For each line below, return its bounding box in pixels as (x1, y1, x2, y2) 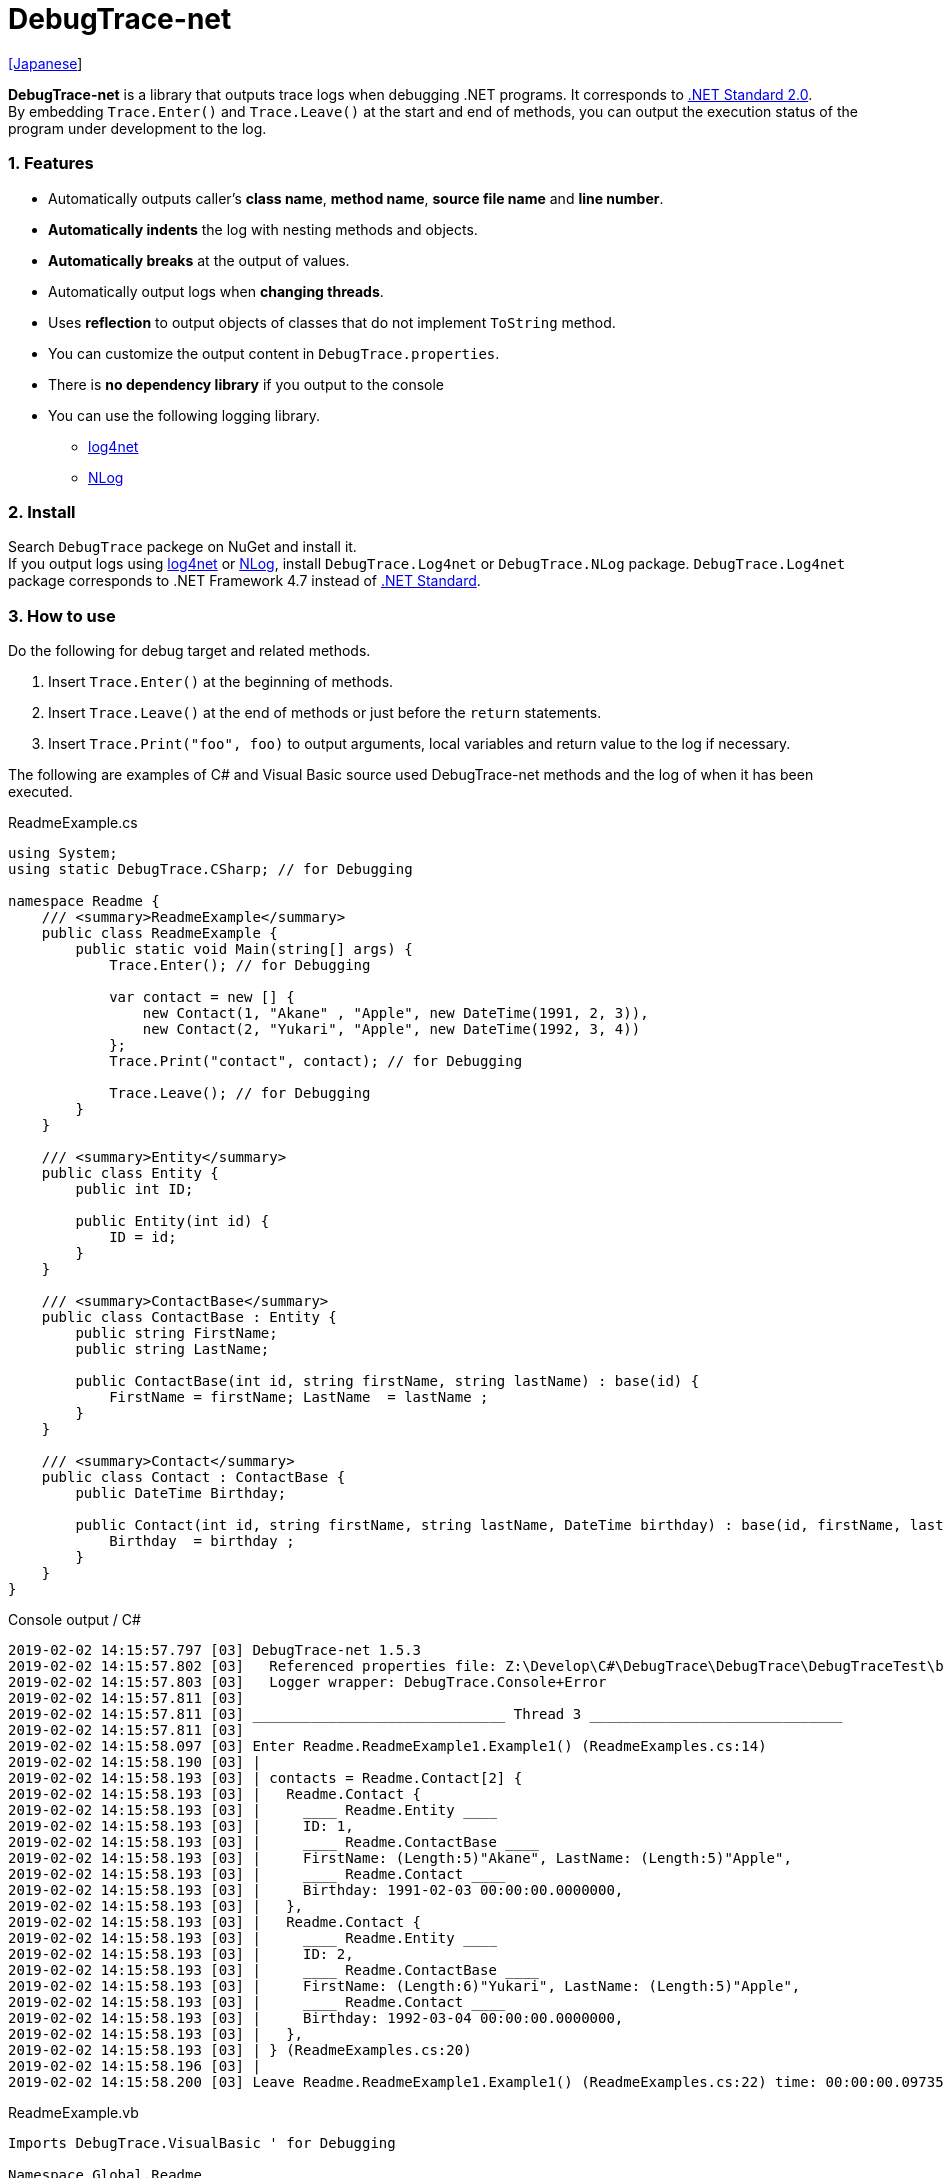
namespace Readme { (8, 893, 160, 909)
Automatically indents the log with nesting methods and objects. (48, 220, 478, 238)
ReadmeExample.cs (8, 814, 138, 831)
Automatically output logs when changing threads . (48, 282, 384, 300)
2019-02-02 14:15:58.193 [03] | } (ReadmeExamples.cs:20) (8, 2042, 472, 2058)
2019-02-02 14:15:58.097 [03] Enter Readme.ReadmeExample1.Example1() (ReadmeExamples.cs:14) (8, 1738, 767, 1754)
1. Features (8, 153, 94, 174)
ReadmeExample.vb (8, 2104, 139, 2121)
